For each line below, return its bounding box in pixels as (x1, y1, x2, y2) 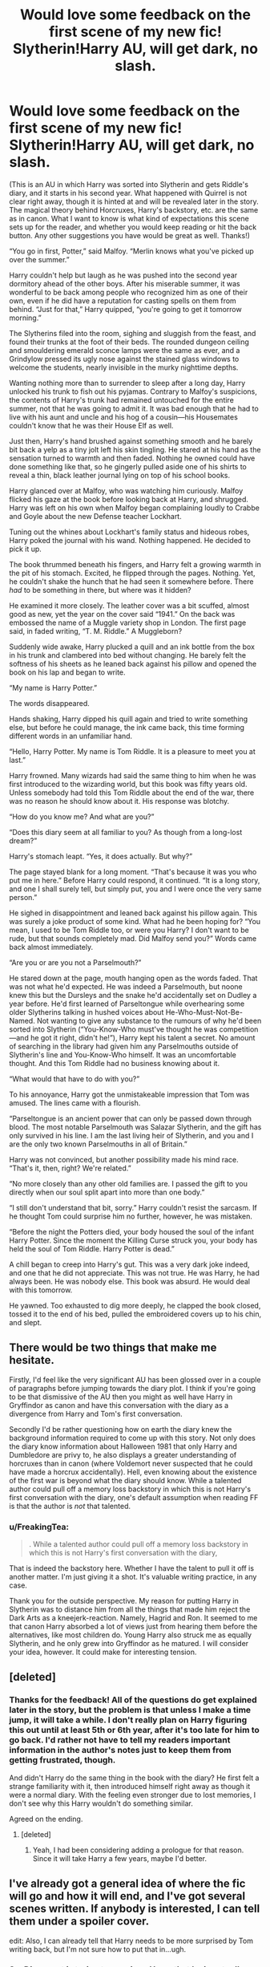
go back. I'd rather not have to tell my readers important (9, 1734, 231, 1746)
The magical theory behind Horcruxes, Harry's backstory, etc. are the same (9, 205, 259, 214)
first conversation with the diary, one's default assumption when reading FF (9, 1492, 259, 1502)
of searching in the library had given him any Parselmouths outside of (9, 1041, 239, 1051)
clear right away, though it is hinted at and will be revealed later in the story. (9, 197, 259, 206)
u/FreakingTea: (9, 1521, 70, 1532)
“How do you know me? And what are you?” (9, 812, 155, 821)
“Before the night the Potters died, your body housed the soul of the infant (9, 1227, 255, 1236)
